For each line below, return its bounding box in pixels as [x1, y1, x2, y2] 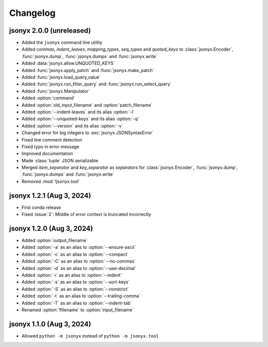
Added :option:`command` [21, 95, 75, 101]
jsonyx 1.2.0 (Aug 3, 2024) [9, 224, 93, 233]
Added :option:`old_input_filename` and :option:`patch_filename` [21, 102, 153, 108]
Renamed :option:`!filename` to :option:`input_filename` [21, 307, 134, 313]
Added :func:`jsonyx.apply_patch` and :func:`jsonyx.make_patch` [21, 67, 154, 73]
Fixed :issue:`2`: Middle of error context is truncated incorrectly [21, 211, 151, 217]
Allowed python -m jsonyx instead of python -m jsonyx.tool [21, 333, 159, 339]
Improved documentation [21, 150, 73, 156]
